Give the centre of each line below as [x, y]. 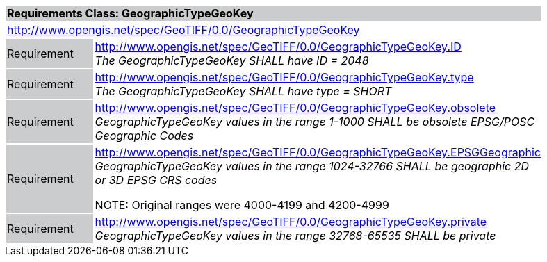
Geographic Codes [144, 136]
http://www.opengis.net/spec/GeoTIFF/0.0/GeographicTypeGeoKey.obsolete [295, 108]
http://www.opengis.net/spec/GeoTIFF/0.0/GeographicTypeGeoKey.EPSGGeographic [318, 152]
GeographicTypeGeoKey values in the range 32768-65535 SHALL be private [295, 236]
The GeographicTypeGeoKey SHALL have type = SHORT [243, 91]
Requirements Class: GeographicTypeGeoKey [130, 13]
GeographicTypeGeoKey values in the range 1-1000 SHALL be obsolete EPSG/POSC [315, 122]
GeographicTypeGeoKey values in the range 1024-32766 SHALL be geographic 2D [312, 166]
